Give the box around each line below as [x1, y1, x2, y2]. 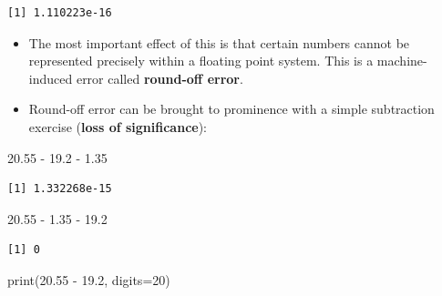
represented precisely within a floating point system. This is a [28, 51, 374, 70]
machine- [376, 51, 427, 70]
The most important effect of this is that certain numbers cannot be [28, 33, 410, 52]
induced [28, 68, 73, 87]
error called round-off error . [76, 68, 243, 87]
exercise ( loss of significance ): [28, 117, 208, 136]
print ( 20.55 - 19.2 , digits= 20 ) [7, 270, 170, 289]
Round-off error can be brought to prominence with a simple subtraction [28, 99, 435, 118]
